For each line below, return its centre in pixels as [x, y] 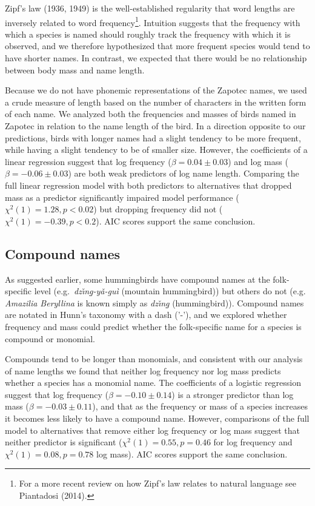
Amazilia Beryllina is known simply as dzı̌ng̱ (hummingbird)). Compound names [154, 302]
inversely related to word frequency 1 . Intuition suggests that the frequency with [153, 21]
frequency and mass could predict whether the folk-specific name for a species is [153, 326]
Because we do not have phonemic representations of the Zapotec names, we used [156, 90]
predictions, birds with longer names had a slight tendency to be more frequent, [153, 137]
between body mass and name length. [75, 69]
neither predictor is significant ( [64, 442]
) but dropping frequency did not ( [158, 209]
